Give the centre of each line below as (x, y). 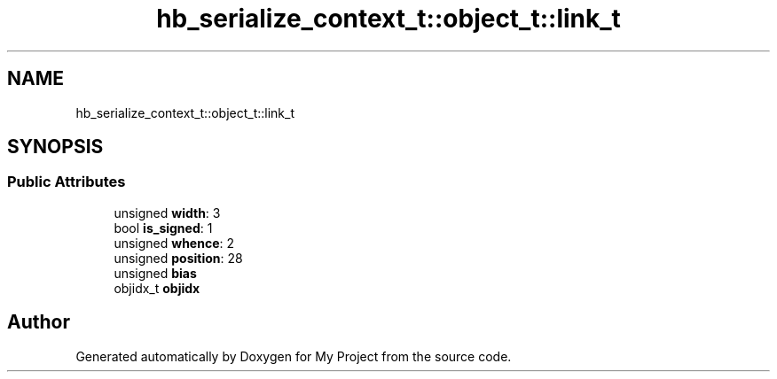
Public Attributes (67, 182)
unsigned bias (155, 273)
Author (39, 322)
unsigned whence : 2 (174, 243)
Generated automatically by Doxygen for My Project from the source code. (294, 356)
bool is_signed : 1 (163, 228)
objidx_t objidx (157, 288)
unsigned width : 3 (167, 213)
